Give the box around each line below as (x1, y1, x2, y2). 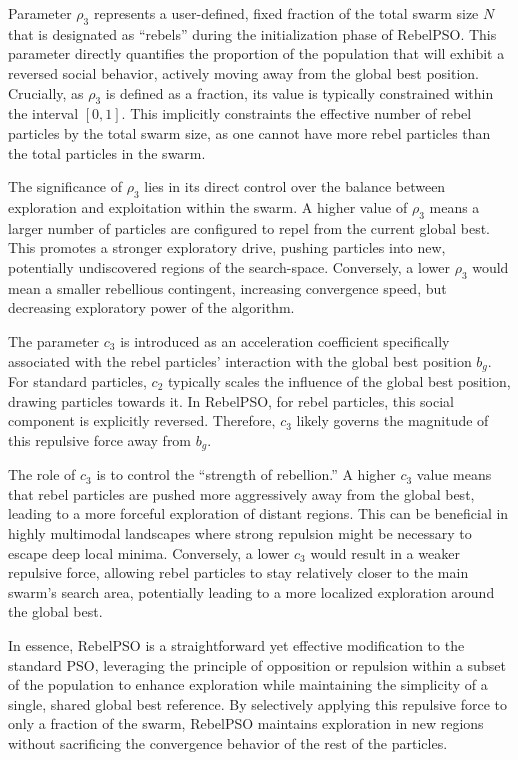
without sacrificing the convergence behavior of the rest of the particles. (8, 732, 448, 753)
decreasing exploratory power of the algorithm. (8, 297, 295, 318)
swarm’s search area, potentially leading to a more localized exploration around (8, 581, 495, 602)
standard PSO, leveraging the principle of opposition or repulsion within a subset (8, 654, 506, 675)
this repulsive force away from (8, 429, 192, 450)
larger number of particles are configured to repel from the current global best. (8, 217, 491, 238)
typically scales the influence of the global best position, (168, 370, 511, 391)
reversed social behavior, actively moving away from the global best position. (8, 62, 480, 83)
